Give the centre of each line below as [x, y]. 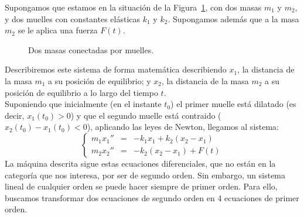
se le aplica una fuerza [58, 30]
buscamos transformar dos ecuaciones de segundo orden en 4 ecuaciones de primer [152, 197]
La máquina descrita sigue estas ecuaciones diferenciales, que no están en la [140, 163]
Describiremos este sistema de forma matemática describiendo [116, 69]
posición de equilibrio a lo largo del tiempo [81, 92]
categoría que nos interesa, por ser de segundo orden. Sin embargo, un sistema [145, 175]
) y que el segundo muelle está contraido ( [146, 115]
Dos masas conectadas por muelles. [91, 49]
